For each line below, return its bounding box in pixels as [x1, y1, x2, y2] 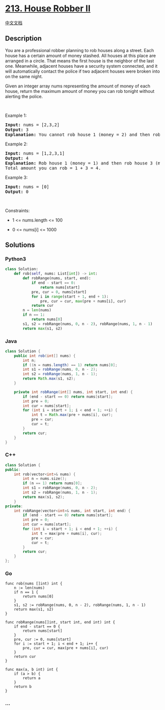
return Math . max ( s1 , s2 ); [23, 376, 76, 381]
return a [23, 676, 41, 681]
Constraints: [5, 207, 30, 214]
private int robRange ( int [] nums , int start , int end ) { [14, 389, 133, 394]
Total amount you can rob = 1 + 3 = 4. [5, 165, 101, 171]
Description [5, 34, 42, 43]
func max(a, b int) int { [5, 667, 58, 672]
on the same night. [5, 73, 43, 79]
